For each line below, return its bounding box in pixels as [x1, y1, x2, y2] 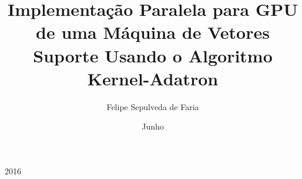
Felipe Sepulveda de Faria [106, 100, 199, 112]
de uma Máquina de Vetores [36, 20, 270, 44]
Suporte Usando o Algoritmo [33, 43, 273, 67]
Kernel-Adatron [87, 66, 219, 90]
